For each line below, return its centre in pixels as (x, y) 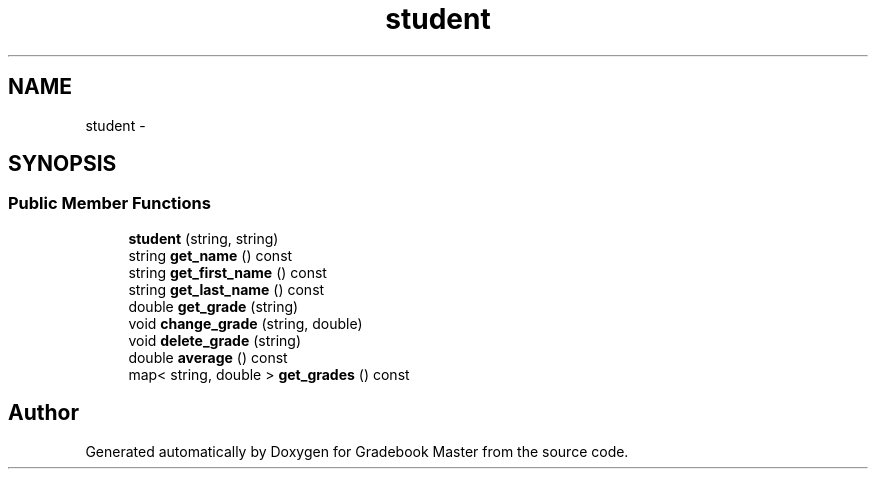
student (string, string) (203, 238)
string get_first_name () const (227, 272)
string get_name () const (210, 255)
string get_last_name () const (226, 289)
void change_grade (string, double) (245, 323)
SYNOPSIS (62, 164)
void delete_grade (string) (215, 340)
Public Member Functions (109, 203)
